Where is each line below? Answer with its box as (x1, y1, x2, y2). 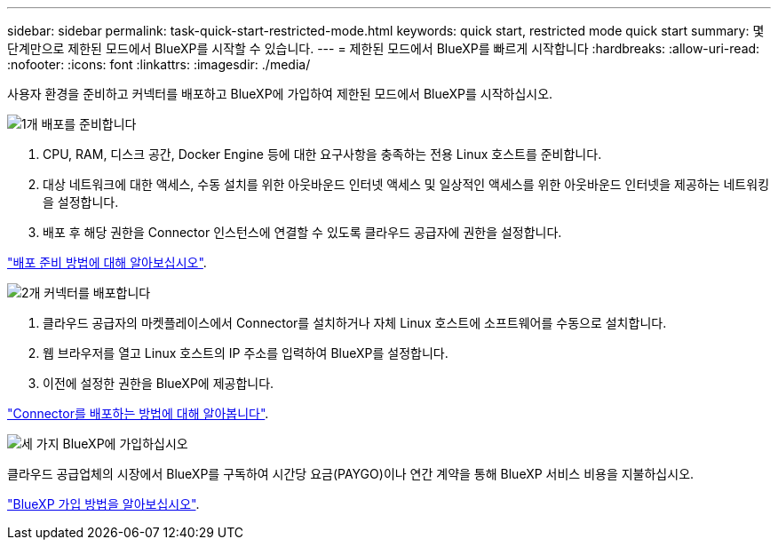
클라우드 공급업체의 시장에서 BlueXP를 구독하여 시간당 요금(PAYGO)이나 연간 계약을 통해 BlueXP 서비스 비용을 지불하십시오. (7, 466, 695, 481)
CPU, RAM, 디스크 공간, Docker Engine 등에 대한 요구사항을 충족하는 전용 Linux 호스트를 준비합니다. (43, 147, 602, 162)
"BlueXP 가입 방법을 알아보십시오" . (7, 496, 200, 511)
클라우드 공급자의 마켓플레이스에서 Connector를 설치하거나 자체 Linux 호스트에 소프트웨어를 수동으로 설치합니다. (43, 315, 667, 330)
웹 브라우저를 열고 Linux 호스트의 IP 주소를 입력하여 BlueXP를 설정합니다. (43, 345, 449, 361)
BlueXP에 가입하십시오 (62, 436, 188, 451)
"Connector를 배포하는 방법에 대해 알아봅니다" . (7, 406, 269, 421)
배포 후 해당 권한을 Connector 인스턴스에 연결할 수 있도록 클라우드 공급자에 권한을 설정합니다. (43, 225, 562, 240)
